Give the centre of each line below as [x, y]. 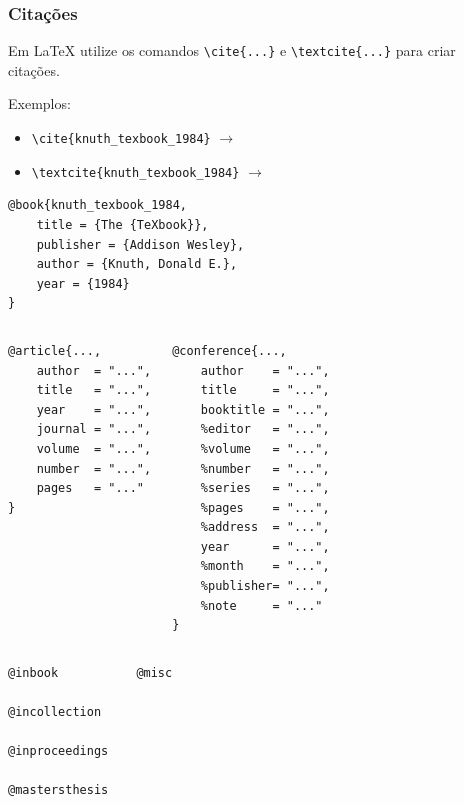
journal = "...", [94, 429]
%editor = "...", [265, 429]
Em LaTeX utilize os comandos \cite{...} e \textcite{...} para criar [232, 50]
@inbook [33, 672]
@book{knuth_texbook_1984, [97, 205]
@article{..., [55, 350]
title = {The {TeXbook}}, [122, 224]
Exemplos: [39, 103]
